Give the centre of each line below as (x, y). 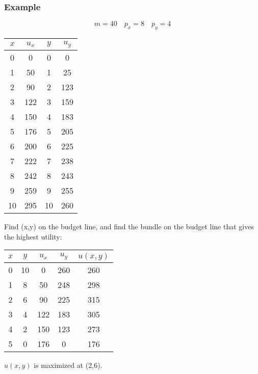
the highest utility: (33, 236)
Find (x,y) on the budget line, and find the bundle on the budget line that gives (129, 226)
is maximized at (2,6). (68, 365)
